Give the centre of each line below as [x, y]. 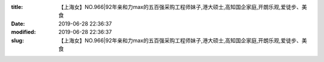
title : [17, 7]
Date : [18, 23]
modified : [23, 32]
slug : [17, 40]
